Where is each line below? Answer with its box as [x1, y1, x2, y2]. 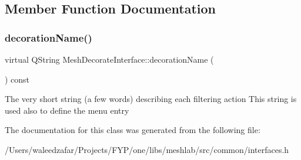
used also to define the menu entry [5, 104, 129, 116]
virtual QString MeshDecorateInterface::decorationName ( [5, 53, 214, 65]
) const [5, 73, 30, 85]
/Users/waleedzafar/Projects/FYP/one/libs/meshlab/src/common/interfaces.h [5, 143, 289, 155]
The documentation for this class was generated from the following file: [5, 124, 260, 136]
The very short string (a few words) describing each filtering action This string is [5, 93, 297, 105]
